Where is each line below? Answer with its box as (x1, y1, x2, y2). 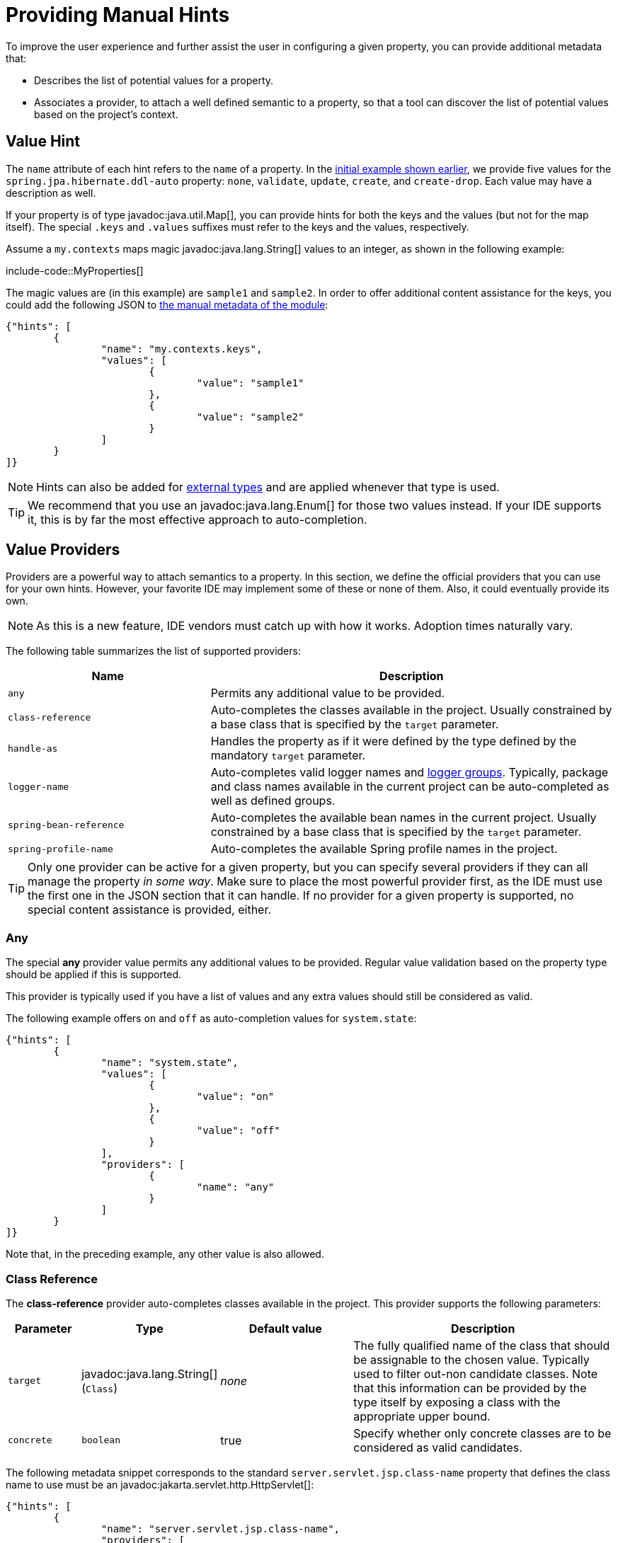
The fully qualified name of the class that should (353, 1338, 610, 1353)
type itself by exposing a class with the (353, 1394, 561, 1409)
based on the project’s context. (34, 108, 178, 120)
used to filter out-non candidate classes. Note (353, 1366, 598, 1381)
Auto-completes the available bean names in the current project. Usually (210, 810, 597, 825)
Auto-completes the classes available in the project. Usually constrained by (210, 703, 612, 718)
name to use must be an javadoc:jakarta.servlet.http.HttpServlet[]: (6, 1478, 314, 1491)
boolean (81, 1435, 121, 1446)
